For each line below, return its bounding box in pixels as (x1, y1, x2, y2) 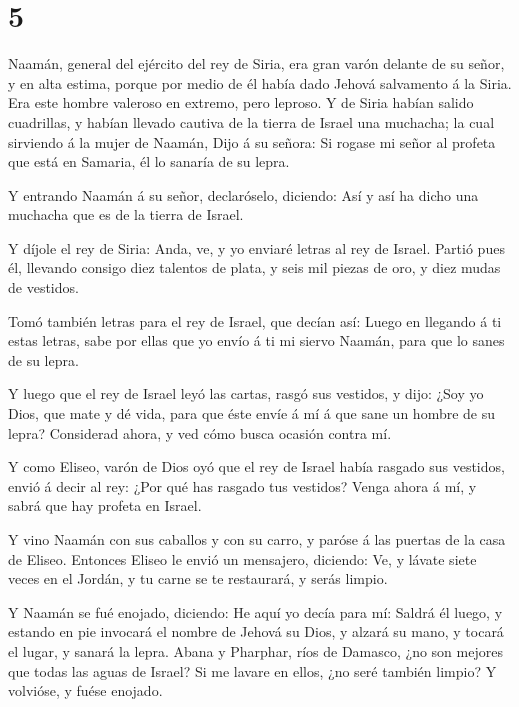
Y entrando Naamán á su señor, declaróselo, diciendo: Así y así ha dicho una (8, 184, 479, 205)
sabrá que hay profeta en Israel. (8, 495, 202, 516)
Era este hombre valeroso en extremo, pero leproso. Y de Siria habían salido (8, 92, 474, 113)
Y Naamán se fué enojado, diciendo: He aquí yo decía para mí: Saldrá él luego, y (8, 601, 503, 622)
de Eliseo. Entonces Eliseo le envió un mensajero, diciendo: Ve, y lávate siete (8, 548, 477, 569)
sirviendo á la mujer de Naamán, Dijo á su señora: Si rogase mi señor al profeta (8, 131, 496, 152)
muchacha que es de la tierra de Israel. (8, 204, 244, 225)
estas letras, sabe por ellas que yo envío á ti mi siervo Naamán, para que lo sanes (8, 330, 505, 351)
